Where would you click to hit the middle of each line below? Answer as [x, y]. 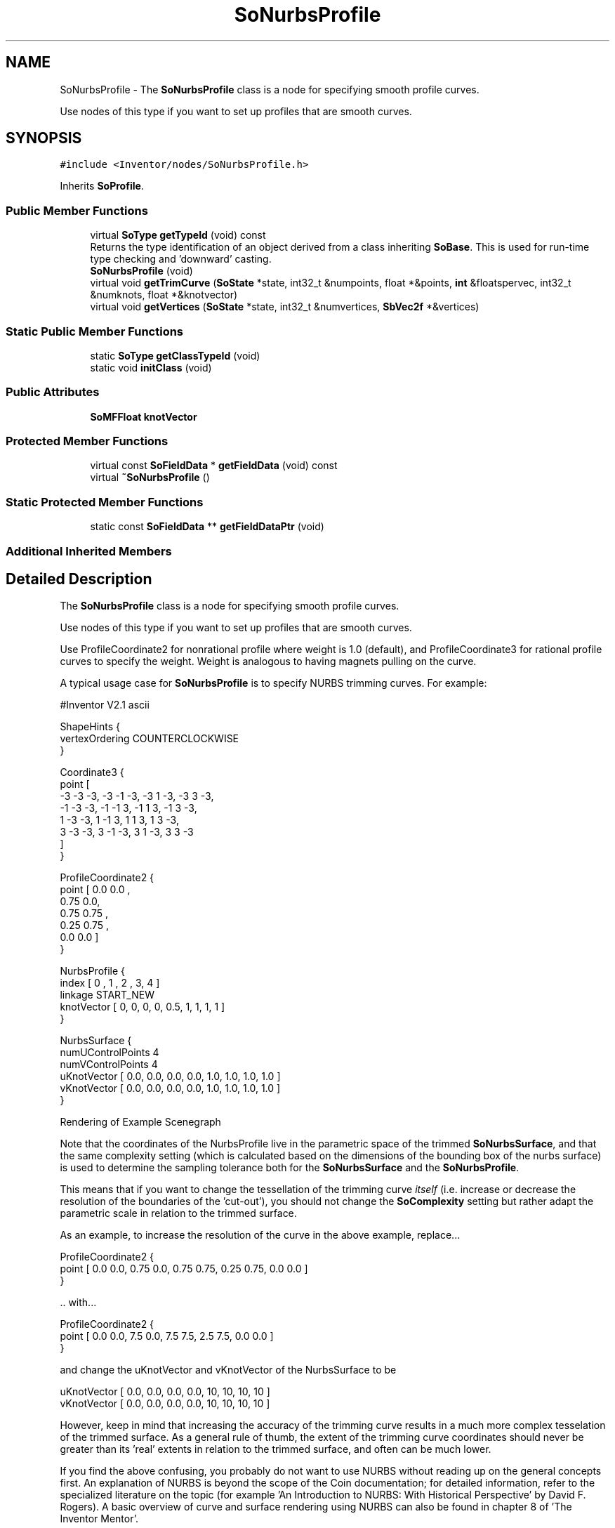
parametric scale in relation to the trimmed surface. [178, 1213]
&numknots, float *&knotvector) [164, 295]
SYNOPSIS [44, 138]
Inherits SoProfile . [102, 186]
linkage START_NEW [107, 995]
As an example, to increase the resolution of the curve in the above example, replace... [260, 1235]
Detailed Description [79, 579]
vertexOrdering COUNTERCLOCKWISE [150, 739]
